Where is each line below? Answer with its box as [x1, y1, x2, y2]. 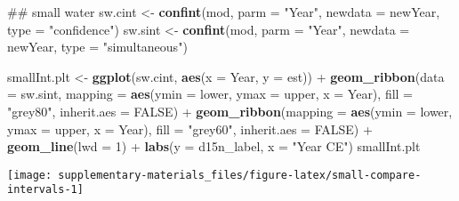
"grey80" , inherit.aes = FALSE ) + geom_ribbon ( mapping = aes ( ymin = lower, [7, 101, 453, 120]
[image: [7, 168, 52, 181]
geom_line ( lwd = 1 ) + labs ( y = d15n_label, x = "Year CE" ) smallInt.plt [7, 137, 421, 156]
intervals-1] [7, 183, 84, 197]
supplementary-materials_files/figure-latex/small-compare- [58, 168, 422, 181]
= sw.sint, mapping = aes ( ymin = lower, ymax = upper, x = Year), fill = [7, 84, 414, 103]
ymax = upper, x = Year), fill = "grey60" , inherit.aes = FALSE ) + [7, 119, 373, 138]
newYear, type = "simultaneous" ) [7, 37, 188, 56]
